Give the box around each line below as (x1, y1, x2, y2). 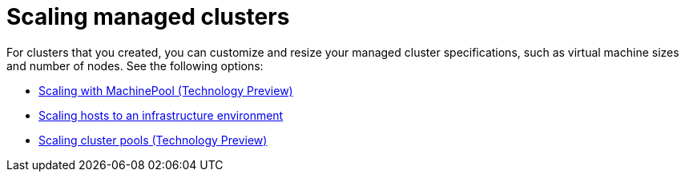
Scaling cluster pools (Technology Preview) (38, 133, 268, 147)
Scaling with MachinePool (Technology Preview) (38, 83, 293, 97)
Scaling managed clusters (6, 3, 290, 30)
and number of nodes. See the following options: (6, 58, 264, 73)
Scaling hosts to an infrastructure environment (38, 108, 284, 122)
